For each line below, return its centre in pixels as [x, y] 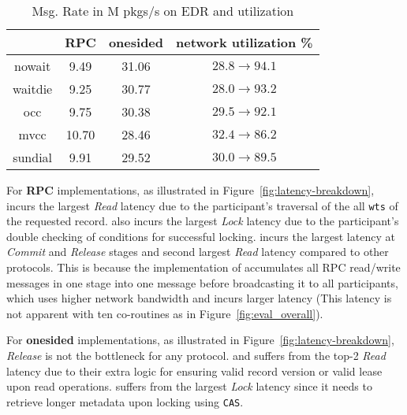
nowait [33, 66]
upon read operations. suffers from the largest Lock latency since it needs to [189, 386]
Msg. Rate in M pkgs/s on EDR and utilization [163, 11]
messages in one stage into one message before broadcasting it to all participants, [202, 282]
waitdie [33, 89]
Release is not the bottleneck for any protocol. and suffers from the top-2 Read [196, 355]
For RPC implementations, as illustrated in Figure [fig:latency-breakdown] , [190, 190]
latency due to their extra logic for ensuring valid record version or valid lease [194, 371]
